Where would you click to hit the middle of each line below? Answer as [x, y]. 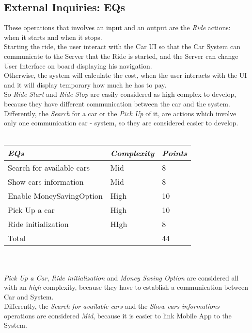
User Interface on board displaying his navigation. [78, 65]
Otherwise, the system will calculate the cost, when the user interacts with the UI [126, 75]
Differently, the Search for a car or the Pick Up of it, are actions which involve [120, 113]
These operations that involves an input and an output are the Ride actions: [117, 27]
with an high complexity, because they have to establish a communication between [126, 287]
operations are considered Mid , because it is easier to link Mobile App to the [118, 315]
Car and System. [29, 296]
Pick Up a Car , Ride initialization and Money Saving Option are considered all [121, 277]
